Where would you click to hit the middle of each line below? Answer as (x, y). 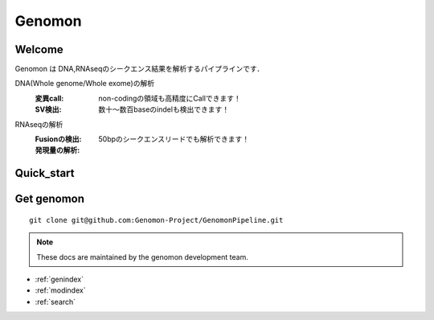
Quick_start (45, 173)
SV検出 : (48, 109)
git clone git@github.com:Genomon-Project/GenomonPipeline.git (156, 220)
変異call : (49, 98)
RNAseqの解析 (39, 124)
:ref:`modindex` (60, 290)
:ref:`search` (55, 302)
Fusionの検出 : (58, 139)
